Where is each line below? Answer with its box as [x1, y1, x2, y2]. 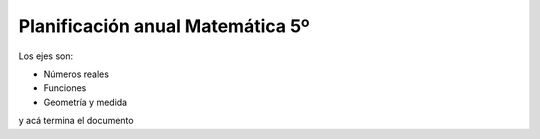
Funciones [43, 82, 87, 94]
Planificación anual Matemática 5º [18, 15, 310, 37]
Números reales [43, 68, 110, 80]
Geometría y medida [43, 96, 128, 108]
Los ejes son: [18, 50, 74, 62]
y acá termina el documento [18, 115, 134, 127]
